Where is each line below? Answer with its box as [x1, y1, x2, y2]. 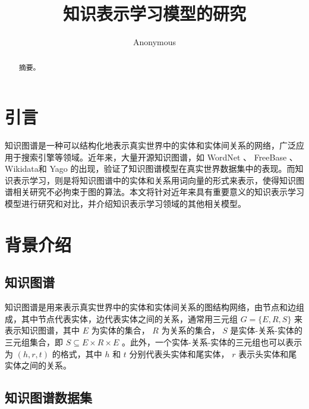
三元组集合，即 [5, 336, 63, 348]
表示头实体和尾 [238, 347, 297, 360]
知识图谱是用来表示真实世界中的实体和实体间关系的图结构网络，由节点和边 [5, 301, 296, 313]
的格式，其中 [52, 347, 102, 360]
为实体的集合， [91, 324, 150, 336]
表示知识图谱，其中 [5, 324, 80, 336]
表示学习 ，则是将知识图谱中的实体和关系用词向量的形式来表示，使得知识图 [12, 174, 304, 186]
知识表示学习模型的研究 [62, 1, 246, 26]
